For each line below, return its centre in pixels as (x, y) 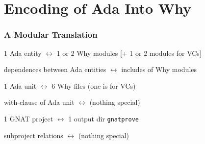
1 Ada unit (20, 85)
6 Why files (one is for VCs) (94, 85)
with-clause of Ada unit (39, 102)
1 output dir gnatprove (103, 118)
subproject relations (34, 135)
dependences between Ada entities (55, 69)
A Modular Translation (51, 35)
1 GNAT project (29, 118)
